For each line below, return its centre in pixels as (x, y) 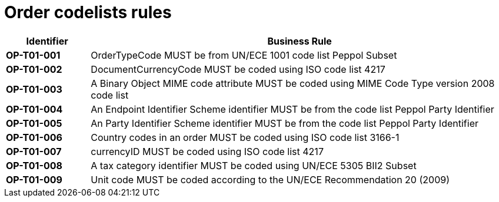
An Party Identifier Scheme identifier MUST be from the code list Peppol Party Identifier (285, 123)
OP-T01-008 (34, 165)
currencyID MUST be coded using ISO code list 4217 (207, 151)
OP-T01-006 (34, 137)
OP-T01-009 (34, 179)
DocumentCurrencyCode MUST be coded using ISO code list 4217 (238, 69)
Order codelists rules (88, 12)
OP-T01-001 (33, 55)
